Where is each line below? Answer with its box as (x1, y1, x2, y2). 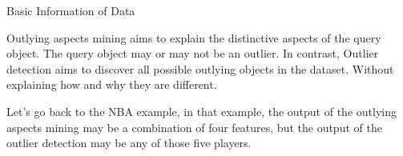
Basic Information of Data (6, 2, 135, 18)
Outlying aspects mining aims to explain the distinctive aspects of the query (6, 29, 381, 46)
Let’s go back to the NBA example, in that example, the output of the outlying (6, 102, 397, 119)
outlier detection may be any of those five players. (6, 134, 252, 151)
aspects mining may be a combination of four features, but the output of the (6, 118, 382, 135)
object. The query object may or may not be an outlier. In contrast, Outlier (6, 45, 379, 62)
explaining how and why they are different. (6, 76, 217, 93)
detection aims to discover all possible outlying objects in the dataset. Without (6, 60, 394, 77)
